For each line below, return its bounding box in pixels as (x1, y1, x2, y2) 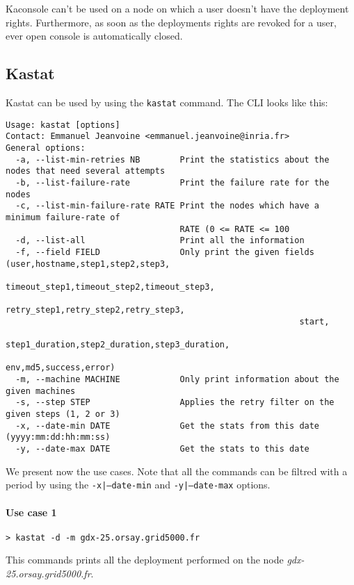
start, (299, 316, 330, 327)
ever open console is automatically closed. (6, 28, 183, 43)
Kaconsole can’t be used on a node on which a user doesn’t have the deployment (6, 1, 349, 15)
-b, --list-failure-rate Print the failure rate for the (15, 177, 330, 188)
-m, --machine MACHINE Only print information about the (15, 374, 339, 385)
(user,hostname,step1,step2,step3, (6, 258, 170, 269)
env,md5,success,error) (6, 363, 115, 373)
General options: (6, 142, 86, 153)
